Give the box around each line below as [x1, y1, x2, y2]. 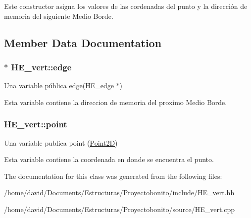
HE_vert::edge [11, 60, 72, 73]
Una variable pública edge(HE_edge [4, 80, 114, 91]
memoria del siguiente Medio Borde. [4, 10, 113, 21]
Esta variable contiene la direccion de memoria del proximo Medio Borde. [4, 97, 227, 107]
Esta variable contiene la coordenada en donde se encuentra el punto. [4, 154, 214, 164]
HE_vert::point [4, 118, 67, 130]
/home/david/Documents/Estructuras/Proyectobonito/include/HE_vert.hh [4, 187, 235, 198]
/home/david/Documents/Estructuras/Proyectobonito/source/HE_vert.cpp [4, 204, 235, 214]
